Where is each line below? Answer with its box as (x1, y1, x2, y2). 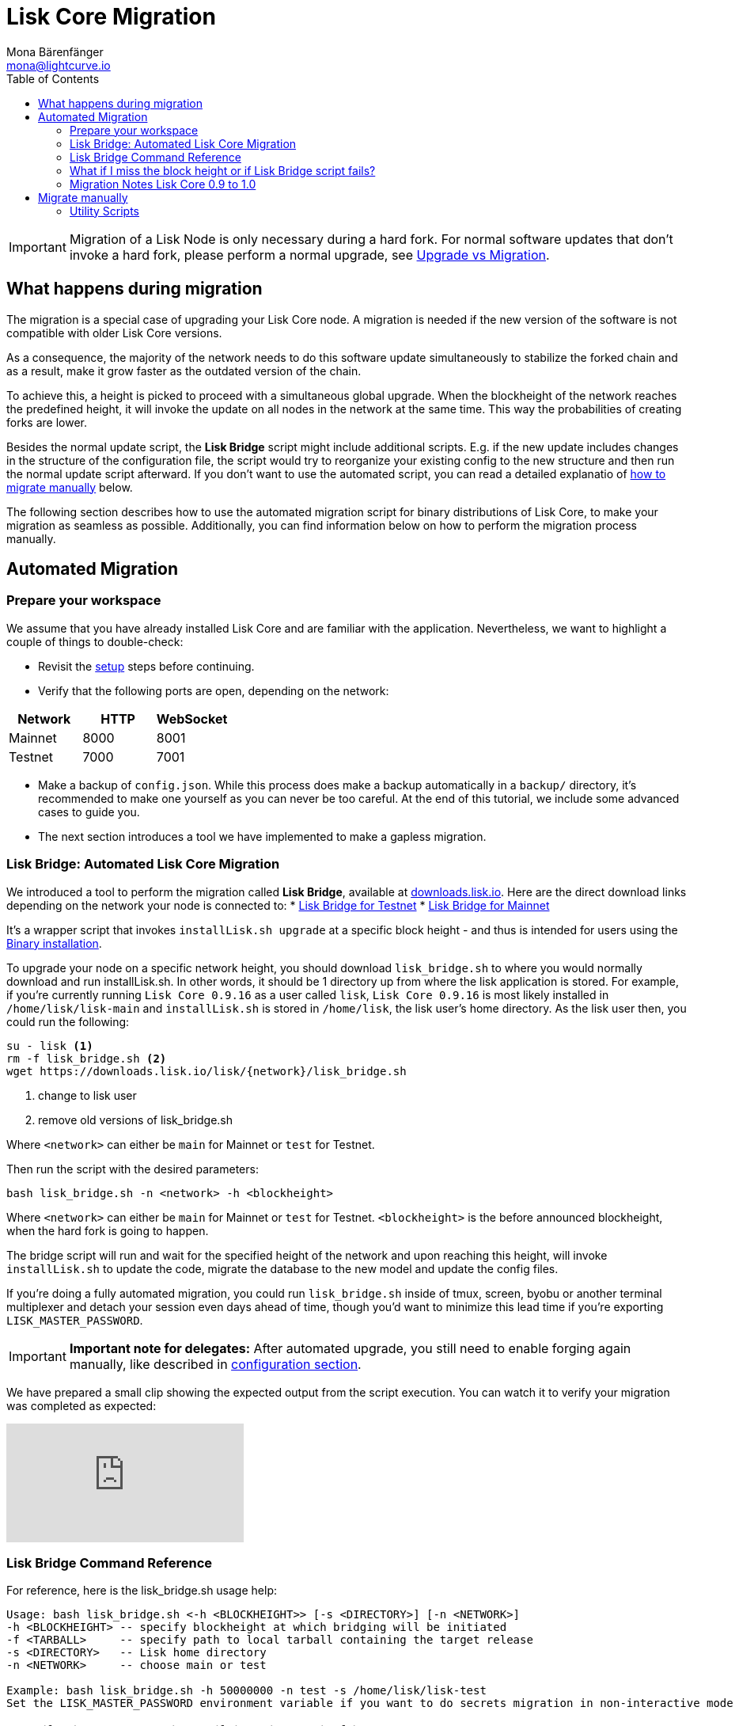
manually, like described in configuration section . (69, 1355, 362, 1372)
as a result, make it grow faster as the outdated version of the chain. (6, 363, 362, 378)
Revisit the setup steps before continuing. (38, 659, 255, 673)
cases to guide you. (38, 804, 140, 819)
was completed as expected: (6, 1398, 157, 1412)
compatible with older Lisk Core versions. (6, 325, 222, 340)
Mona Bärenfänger (6, 44, 104, 59)
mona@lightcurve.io (6, 58, 111, 72)
